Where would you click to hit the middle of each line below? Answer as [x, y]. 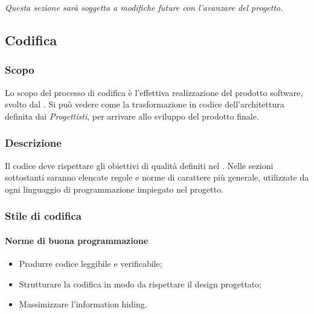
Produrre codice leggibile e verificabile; [91, 264]
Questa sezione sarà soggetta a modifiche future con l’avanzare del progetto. [144, 7]
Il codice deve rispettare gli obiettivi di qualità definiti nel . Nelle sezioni [139, 165]
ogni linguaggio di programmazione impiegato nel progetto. [114, 189]
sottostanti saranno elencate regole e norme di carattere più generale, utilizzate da [157, 177]
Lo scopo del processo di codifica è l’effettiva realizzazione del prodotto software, [154, 92]
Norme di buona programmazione [77, 240]
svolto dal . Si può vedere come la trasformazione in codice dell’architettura [145, 104]
